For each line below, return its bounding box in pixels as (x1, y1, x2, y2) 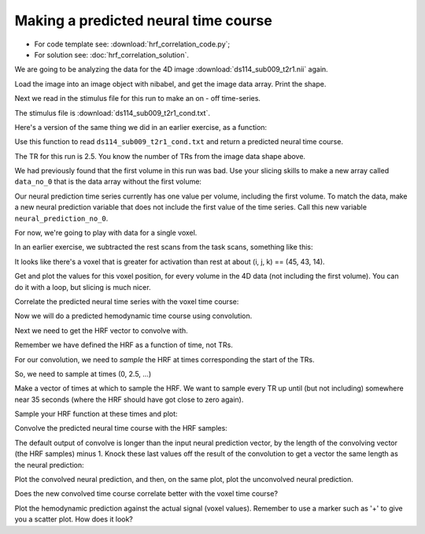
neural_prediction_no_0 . (14, 213, 109, 223)
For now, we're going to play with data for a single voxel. (14, 228, 198, 238)
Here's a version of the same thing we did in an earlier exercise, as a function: (14, 122, 268, 132)
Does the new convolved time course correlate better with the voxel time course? (14, 489, 279, 499)
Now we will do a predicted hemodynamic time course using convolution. (14, 311, 253, 321)
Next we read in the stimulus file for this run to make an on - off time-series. (14, 94, 261, 103)
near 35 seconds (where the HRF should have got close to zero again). (14, 395, 244, 404)
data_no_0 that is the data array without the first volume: (14, 177, 202, 187)
